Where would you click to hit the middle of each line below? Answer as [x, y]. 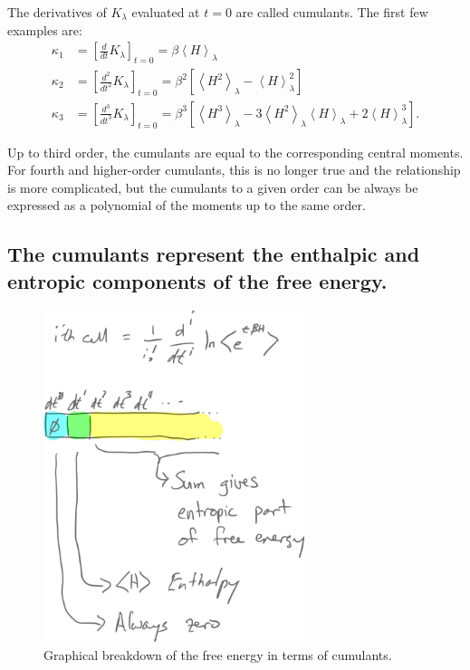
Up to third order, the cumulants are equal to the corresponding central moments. [235, 152]
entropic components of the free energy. [197, 280]
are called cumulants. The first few [332, 12]
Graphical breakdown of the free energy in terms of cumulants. [218, 654]
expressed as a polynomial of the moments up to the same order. [187, 205]
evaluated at [166, 12]
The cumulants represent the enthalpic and [214, 254]
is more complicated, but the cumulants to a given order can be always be [213, 187]
